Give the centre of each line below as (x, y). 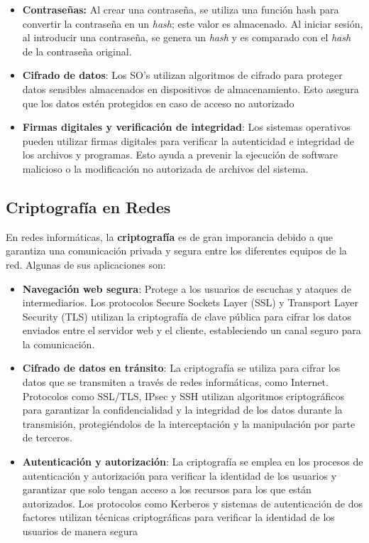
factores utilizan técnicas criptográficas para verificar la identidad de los (178, 517)
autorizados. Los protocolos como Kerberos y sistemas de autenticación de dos (193, 503)
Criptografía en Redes (88, 206)
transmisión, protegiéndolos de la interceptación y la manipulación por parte (189, 423)
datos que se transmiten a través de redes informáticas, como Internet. (175, 382)
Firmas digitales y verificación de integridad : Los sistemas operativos (186, 127)
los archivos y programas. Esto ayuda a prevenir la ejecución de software (180, 155)
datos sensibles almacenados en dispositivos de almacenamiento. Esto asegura (191, 88)
